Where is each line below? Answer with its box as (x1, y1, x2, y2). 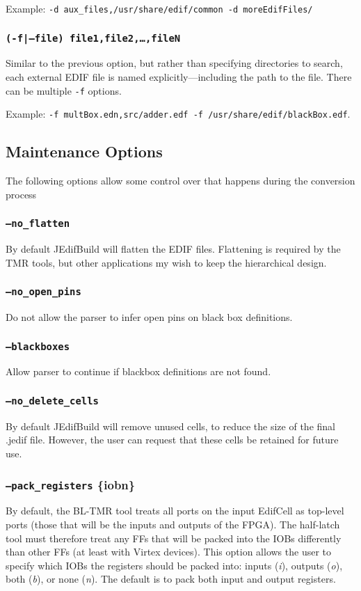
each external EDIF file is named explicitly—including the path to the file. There (6, 70, 352, 84)
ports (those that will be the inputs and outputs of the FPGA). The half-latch (6, 517, 340, 531)
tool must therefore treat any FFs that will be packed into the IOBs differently (6, 530, 342, 545)
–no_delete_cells (6, 395, 99, 407)
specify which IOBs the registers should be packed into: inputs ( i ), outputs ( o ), (6, 558, 343, 572)
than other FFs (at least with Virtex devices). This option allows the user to (6, 544, 332, 559)
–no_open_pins (6, 286, 81, 298)
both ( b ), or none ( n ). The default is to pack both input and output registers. (6, 572, 336, 586)
